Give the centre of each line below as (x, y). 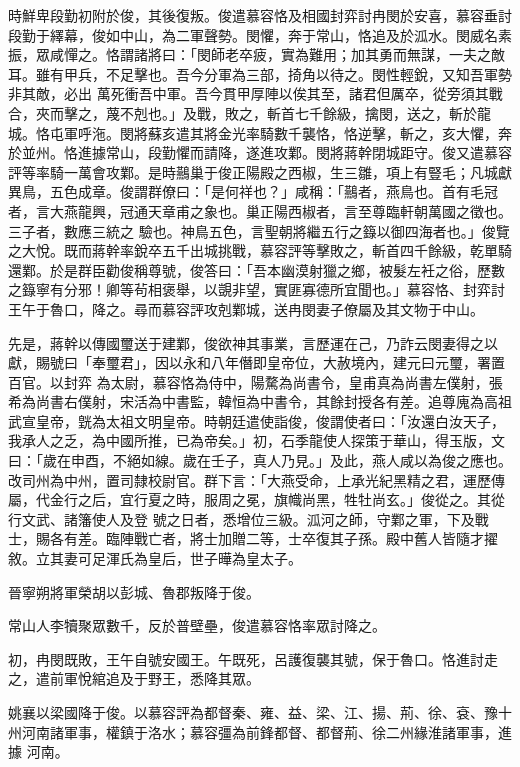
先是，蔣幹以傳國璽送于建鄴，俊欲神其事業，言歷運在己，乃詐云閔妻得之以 (253, 342)
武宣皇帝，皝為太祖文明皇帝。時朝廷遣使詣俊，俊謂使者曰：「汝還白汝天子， (256, 420)
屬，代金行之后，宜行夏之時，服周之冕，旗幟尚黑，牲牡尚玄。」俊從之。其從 (256, 499)
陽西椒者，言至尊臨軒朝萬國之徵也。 (392, 210)
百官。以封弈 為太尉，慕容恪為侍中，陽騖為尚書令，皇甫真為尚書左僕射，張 (255, 381)
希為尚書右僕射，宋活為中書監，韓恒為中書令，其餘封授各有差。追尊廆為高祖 (260, 401)
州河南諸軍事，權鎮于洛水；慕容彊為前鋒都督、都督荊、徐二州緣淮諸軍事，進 (260, 731)
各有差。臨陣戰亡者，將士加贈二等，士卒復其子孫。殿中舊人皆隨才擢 (273, 538)
